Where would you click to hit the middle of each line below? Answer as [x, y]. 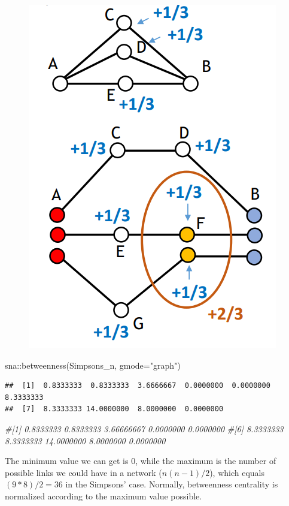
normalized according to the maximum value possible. [104, 496]
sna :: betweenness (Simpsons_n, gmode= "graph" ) [93, 365]
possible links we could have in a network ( [83, 472]
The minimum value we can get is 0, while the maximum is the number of [141, 461]
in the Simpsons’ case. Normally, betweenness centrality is [172, 484]
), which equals [237, 472]
